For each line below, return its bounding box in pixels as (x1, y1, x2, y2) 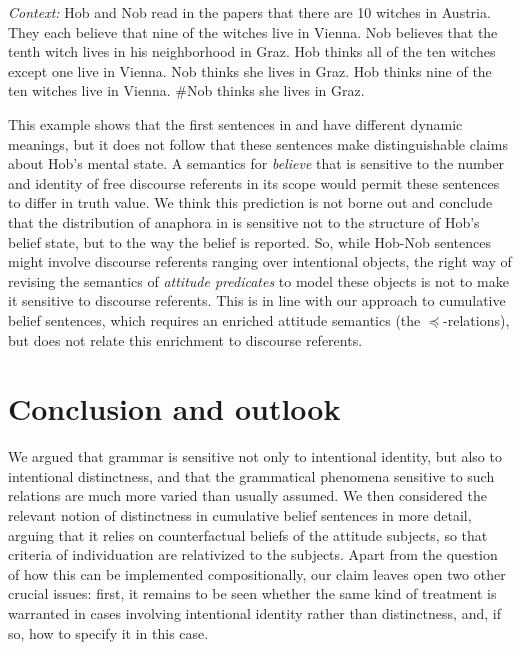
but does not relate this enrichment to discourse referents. (8, 329, 363, 350)
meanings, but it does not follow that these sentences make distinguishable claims (8, 133, 508, 154)
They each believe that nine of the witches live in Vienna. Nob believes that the (8, 21, 498, 42)
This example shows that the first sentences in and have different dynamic (8, 113, 463, 134)
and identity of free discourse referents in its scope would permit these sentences (8, 172, 500, 193)
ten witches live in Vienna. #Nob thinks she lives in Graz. (8, 80, 365, 101)
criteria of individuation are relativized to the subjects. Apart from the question (8, 544, 498, 565)
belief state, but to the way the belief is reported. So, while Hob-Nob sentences (8, 231, 491, 252)
